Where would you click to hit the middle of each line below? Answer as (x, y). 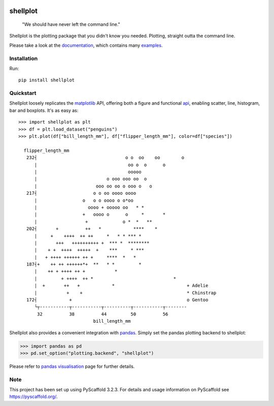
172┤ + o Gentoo (117, 300)
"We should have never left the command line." (71, 24)
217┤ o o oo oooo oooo (81, 193)
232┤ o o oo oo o (105, 158)
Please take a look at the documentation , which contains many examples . (86, 45)
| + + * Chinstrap (125, 293)
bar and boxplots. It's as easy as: (44, 110)
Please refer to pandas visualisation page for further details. (72, 366)
